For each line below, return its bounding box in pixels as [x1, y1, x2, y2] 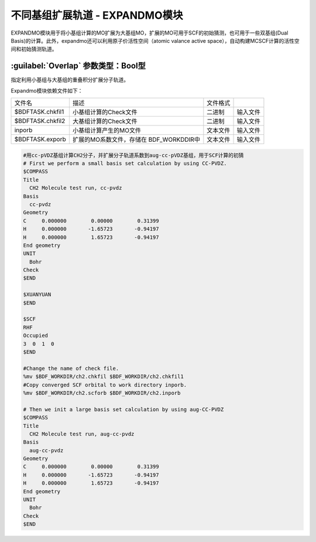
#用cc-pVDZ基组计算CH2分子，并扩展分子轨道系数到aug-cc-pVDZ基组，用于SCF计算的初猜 [23, 152, 244, 158]
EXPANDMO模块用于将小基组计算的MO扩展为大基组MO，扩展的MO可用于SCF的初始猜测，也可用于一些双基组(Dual [11, 29, 288, 36]
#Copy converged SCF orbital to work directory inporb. [23, 381, 187, 388]
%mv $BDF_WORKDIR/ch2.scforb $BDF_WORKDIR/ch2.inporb [23, 390, 181, 396]
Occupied [23, 332, 49, 339]
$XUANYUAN [23, 291, 51, 298]
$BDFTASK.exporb [14, 135, 67, 144]
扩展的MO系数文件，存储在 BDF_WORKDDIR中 [72, 135, 200, 144]
